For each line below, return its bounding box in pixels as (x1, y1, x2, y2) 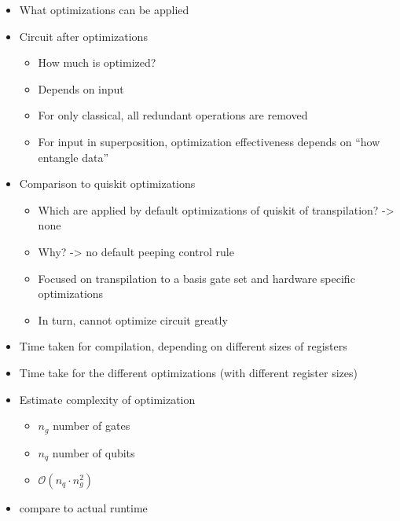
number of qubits (52, 444, 135, 460)
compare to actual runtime (19, 500, 148, 515)
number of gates (53, 417, 130, 434)
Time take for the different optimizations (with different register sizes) (19, 364, 358, 380)
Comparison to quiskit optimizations (19, 175, 196, 192)
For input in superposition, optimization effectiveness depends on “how (38, 133, 380, 149)
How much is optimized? (38, 54, 156, 71)
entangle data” (38, 149, 109, 165)
